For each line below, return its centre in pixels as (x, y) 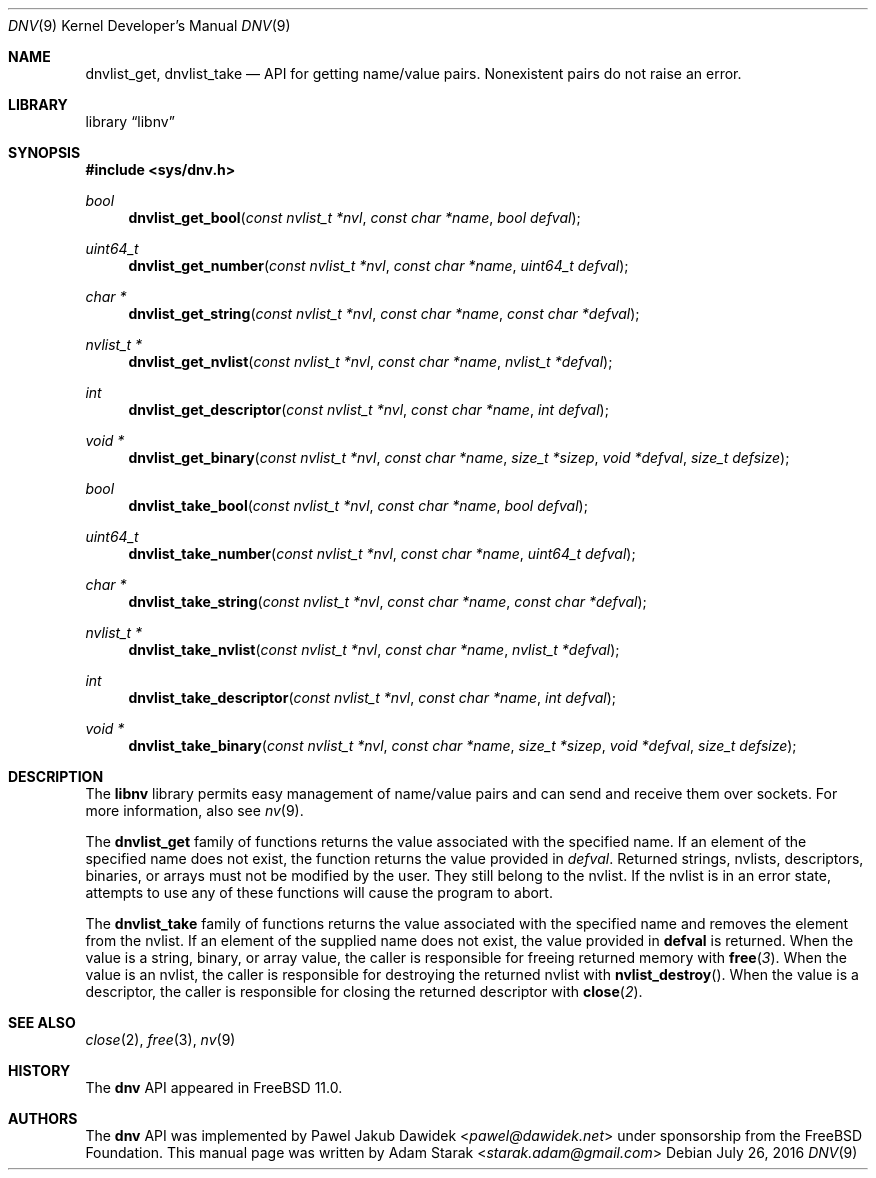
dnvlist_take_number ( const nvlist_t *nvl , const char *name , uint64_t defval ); (382, 553)
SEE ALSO (42, 1022)
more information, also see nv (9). (194, 810)
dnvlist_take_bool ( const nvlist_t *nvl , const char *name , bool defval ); (358, 505)
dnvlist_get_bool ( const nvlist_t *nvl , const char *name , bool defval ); (354, 217)
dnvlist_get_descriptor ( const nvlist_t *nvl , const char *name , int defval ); (368, 409)
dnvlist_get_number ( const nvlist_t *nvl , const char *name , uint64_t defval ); (378, 265)
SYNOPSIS (44, 152)
